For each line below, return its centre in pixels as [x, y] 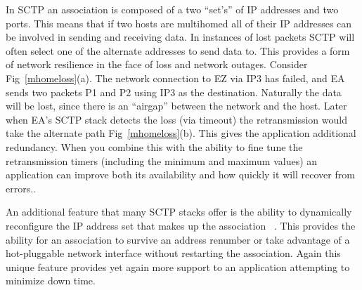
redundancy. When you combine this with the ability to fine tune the [154, 146]
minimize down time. [51, 281]
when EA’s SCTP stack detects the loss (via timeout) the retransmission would [176, 119]
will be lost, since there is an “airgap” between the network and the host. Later [176, 106]
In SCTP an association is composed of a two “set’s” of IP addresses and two [172, 9]
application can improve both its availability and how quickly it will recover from [180, 174]
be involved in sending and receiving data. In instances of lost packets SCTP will [180, 37]
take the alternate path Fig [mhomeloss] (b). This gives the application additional [181, 133]
